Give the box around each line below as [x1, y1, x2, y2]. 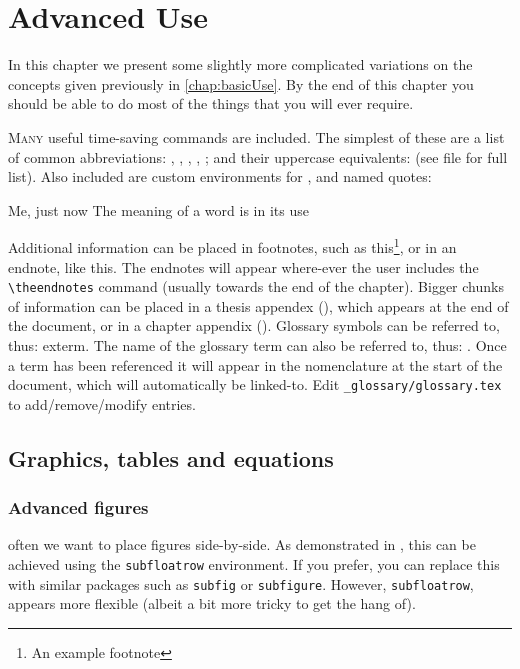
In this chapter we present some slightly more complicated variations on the [8, 54, 473, 75]
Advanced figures [8, 495, 149, 520]
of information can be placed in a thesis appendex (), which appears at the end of [8, 295, 509, 316]
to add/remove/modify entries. [8, 393, 196, 414]
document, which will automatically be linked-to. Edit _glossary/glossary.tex [8, 374, 502, 395]
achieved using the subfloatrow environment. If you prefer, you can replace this [8, 554, 500, 574]
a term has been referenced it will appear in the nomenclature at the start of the [8, 354, 503, 375]
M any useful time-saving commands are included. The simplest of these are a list [8, 126, 505, 147]
